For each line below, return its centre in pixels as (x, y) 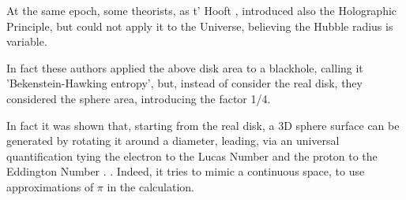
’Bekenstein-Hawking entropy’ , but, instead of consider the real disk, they (184, 83)
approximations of (50, 186)
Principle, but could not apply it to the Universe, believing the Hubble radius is (200, 26)
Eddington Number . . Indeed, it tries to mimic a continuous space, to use (186, 171)
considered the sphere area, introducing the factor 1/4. (139, 98)
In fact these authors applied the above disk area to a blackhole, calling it (185, 67)
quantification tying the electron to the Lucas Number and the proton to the (192, 156)
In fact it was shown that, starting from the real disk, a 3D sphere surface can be (203, 125)
